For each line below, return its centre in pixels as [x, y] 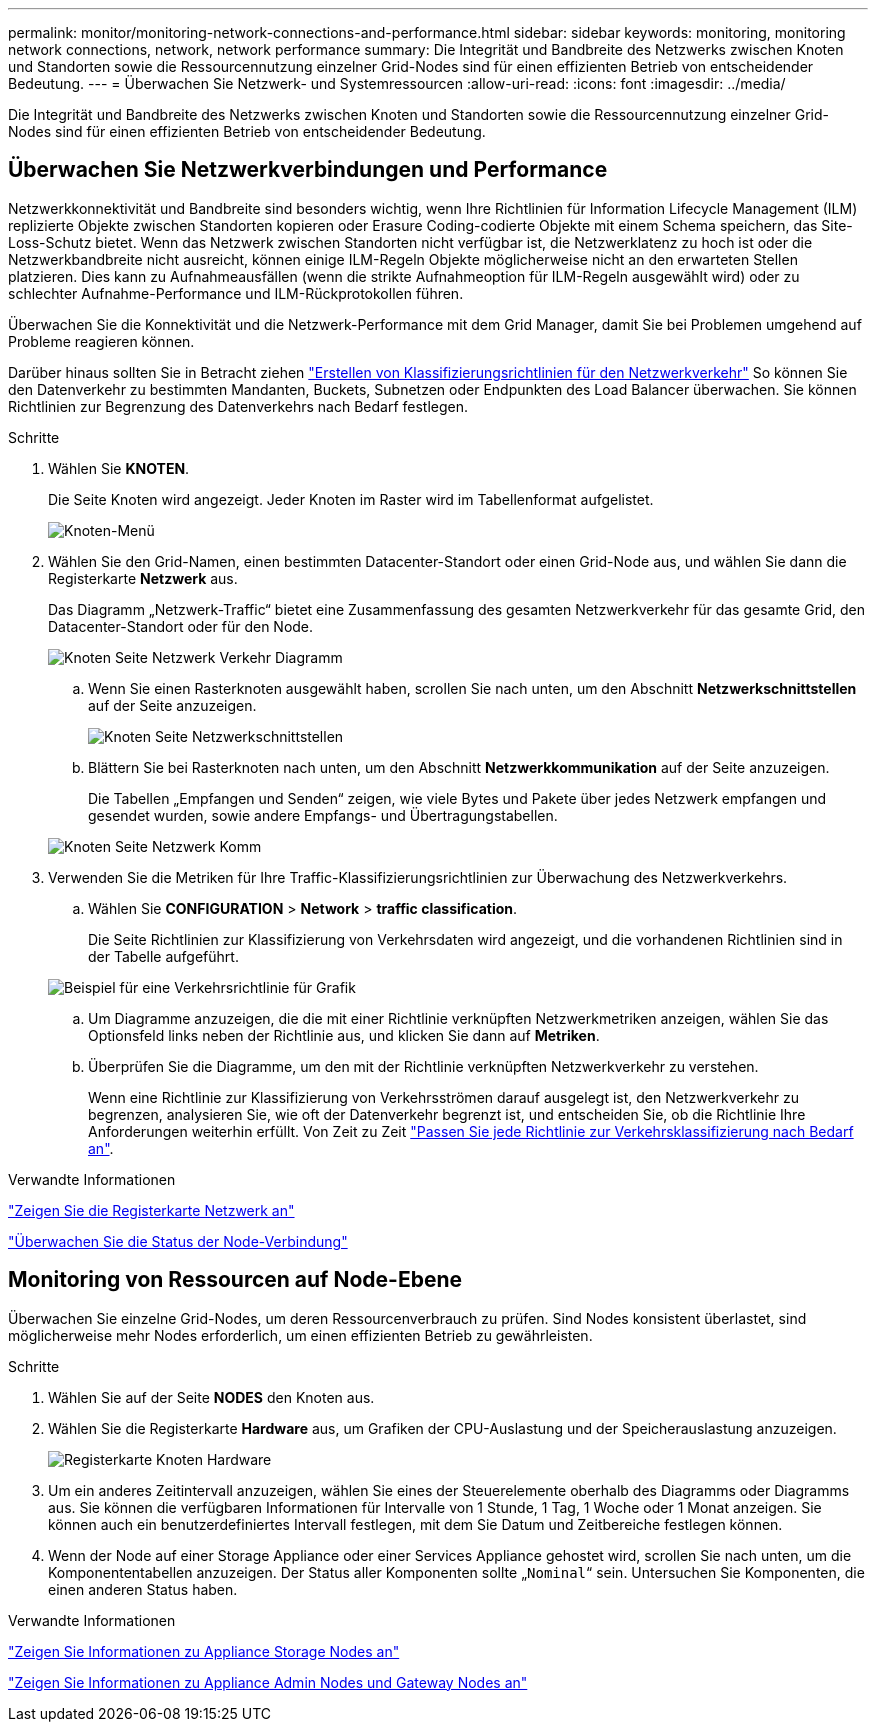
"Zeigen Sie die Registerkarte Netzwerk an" [151, 1210]
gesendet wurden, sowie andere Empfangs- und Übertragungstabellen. [323, 815]
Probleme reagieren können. [101, 341]
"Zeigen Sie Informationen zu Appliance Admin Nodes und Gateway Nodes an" [268, 1682]
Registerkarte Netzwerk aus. [143, 578]
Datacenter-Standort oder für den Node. [181, 626]
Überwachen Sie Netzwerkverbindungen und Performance [308, 170]
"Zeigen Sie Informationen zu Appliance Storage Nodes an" [204, 1651]
